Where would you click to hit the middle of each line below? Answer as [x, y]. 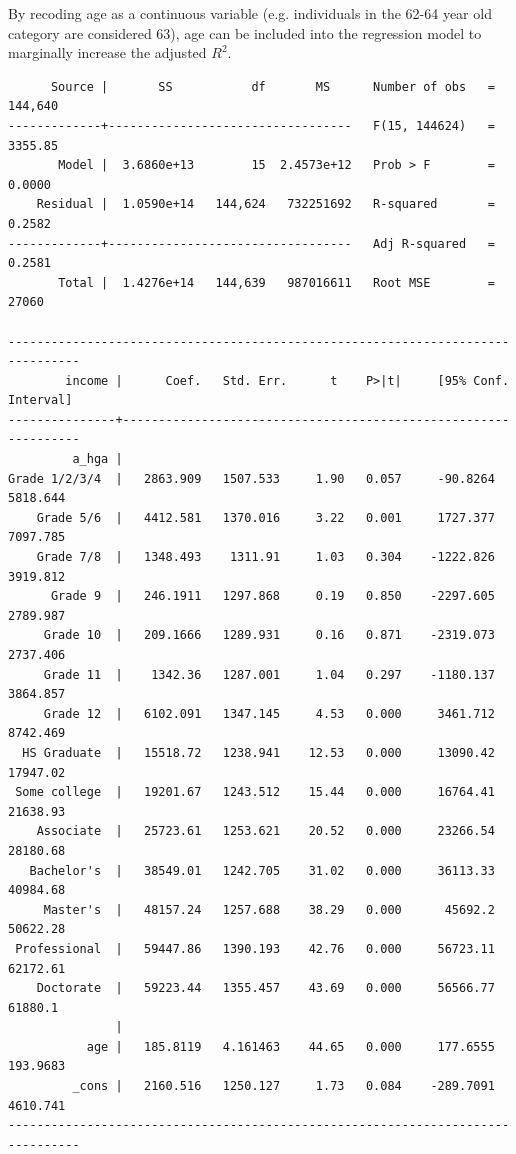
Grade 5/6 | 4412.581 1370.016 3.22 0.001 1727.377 [265, 517]
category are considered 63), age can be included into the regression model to [245, 32]
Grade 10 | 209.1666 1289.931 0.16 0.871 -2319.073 [269, 635]
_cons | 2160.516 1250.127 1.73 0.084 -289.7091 [283, 1086]
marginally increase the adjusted [107, 52]
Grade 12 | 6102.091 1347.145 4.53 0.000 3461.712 [269, 713]
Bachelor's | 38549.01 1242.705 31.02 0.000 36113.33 [262, 870]
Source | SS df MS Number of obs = [272, 86]
